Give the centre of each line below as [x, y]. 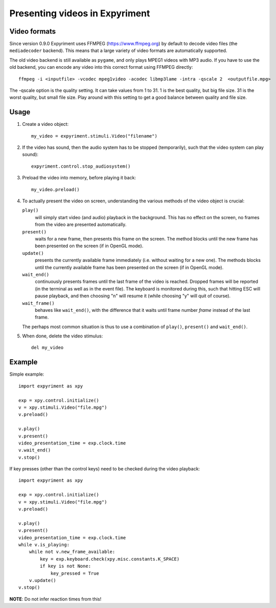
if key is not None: [65, 566]
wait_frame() [38, 303]
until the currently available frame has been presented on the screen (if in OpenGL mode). [129, 267]
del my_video [47, 348]
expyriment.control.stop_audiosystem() [81, 166]
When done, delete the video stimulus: [62, 336]
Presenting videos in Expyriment [80, 13]
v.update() [43, 580]
